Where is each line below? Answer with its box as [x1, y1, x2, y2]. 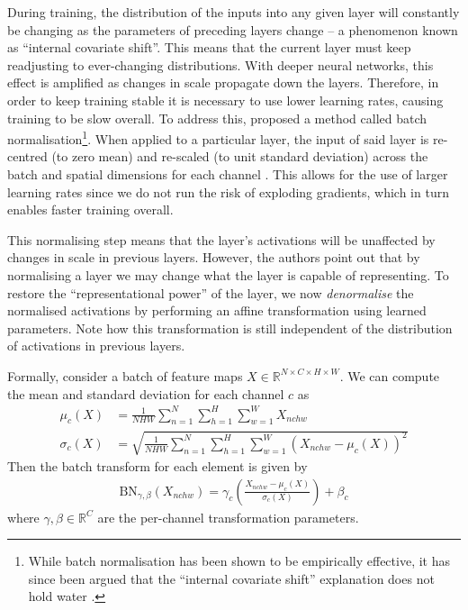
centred [7, 147, 48, 166]
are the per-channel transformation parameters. [97, 507, 359, 526]
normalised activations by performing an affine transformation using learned [7, 301, 427, 320]
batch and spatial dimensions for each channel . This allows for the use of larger [7, 165, 448, 183]
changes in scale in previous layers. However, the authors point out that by [7, 248, 420, 267]
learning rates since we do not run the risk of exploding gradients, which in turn [7, 182, 449, 201]
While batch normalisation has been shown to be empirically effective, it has [28, 551, 450, 570]
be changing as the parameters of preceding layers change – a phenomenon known [7, 20, 458, 39]
